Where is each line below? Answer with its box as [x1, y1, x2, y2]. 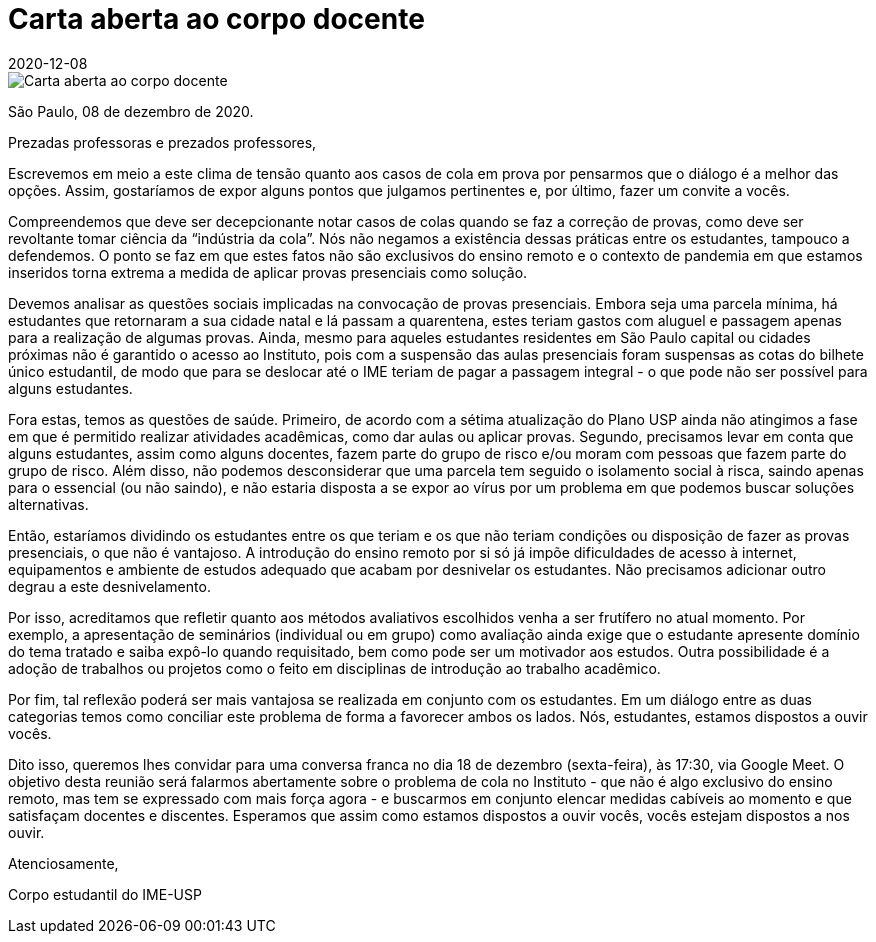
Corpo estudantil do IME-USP [8, 885, 202, 903]
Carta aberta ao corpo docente [8, 2, 425, 36]
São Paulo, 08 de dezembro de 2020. [8, 102, 254, 120]
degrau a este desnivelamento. [8, 577, 211, 595]
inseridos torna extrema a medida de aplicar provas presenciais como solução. [8, 263, 528, 281]
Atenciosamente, [8, 854, 119, 872]
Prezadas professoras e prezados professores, [8, 133, 317, 151]
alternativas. [8, 495, 89, 513]
